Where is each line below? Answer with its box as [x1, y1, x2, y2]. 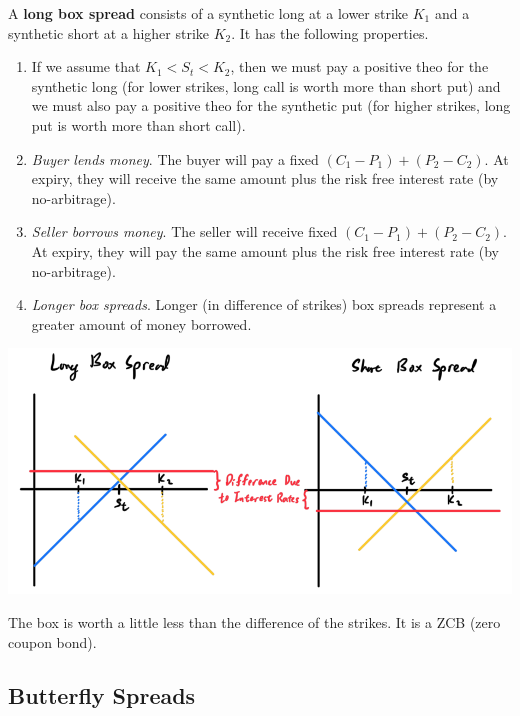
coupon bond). [8, 631, 97, 652]
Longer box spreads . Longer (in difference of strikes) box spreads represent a [31, 294, 497, 315]
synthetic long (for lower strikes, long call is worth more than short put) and [31, 75, 501, 96]
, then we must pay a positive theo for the [230, 56, 489, 77]
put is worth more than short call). [31, 114, 246, 135]
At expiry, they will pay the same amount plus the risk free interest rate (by [31, 240, 499, 261]
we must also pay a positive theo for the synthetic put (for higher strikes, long [31, 95, 511, 116]
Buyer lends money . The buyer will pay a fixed [31, 148, 319, 169]
